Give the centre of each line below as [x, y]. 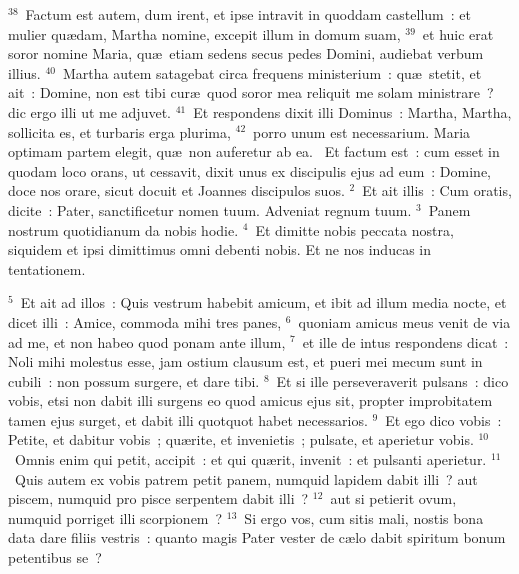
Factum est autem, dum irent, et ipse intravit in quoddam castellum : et [248, 14]
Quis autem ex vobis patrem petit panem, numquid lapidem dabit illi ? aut [246, 478]
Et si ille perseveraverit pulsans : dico [392, 380]
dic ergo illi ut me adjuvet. [89, 111]
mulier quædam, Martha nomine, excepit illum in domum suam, [204, 33]
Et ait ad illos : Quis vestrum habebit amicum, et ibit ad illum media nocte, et [263, 302]
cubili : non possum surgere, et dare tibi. [134, 380]
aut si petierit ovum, [393, 498]
